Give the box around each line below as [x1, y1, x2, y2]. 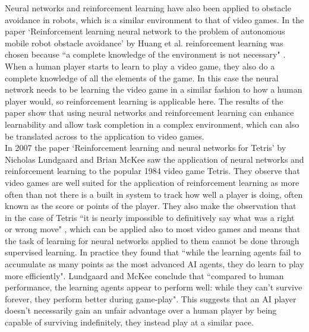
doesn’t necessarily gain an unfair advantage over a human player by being [5, 304, 277, 317]
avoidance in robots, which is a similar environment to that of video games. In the [5, 13, 304, 26]
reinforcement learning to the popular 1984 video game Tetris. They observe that [5, 165, 300, 177]
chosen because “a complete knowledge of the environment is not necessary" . [5, 48, 286, 61]
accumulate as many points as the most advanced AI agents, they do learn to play [5, 258, 304, 270]
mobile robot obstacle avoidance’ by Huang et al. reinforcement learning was [5, 36, 283, 49]
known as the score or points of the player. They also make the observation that [5, 200, 297, 212]
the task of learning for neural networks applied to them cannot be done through [5, 234, 299, 246]
